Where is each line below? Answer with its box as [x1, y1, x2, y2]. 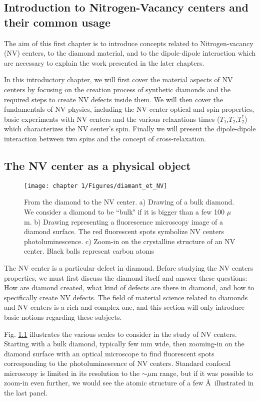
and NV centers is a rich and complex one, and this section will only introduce [4, 302, 245, 312]
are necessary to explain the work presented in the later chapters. [4, 57, 204, 68]
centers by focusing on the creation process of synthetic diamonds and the [4, 84, 230, 94]
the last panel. [4, 387, 48, 398]
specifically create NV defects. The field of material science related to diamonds [4, 292, 248, 302]
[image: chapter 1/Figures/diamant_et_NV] [24, 182, 167, 189]
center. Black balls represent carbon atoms [24, 246, 154, 256]
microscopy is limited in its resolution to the [4, 367, 140, 378]
